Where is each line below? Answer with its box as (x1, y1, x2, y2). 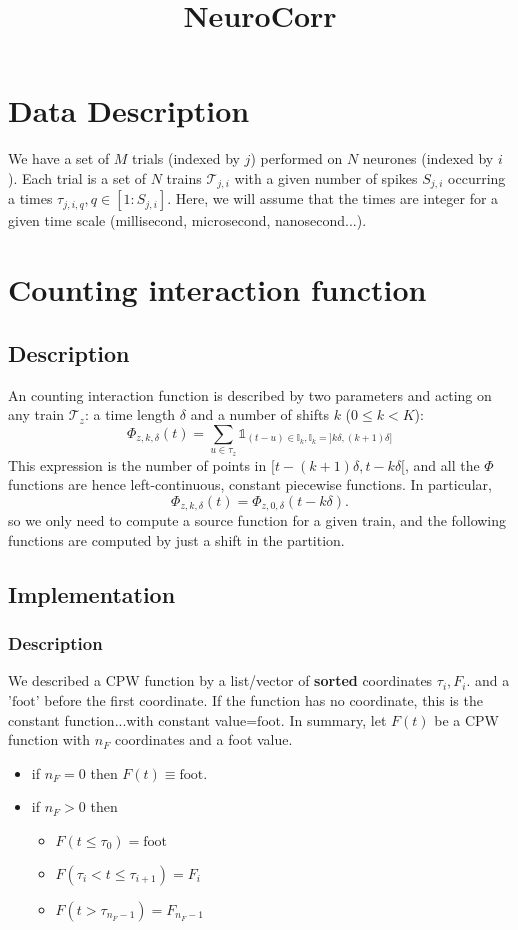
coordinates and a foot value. (114, 729, 293, 750)
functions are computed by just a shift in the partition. (8, 529, 345, 550)
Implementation (8, 578, 176, 609)
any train (8, 404, 65, 425)
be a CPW (434, 709, 499, 730)
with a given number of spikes (234, 167, 418, 188)
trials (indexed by (132, 148, 240, 169)
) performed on (250, 148, 343, 169)
